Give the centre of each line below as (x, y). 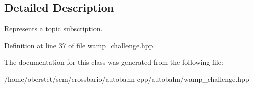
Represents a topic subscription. (53, 28)
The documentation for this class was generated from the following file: (114, 62)
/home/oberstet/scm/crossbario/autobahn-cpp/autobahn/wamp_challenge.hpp (127, 79)
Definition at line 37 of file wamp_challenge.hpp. (80, 45)
